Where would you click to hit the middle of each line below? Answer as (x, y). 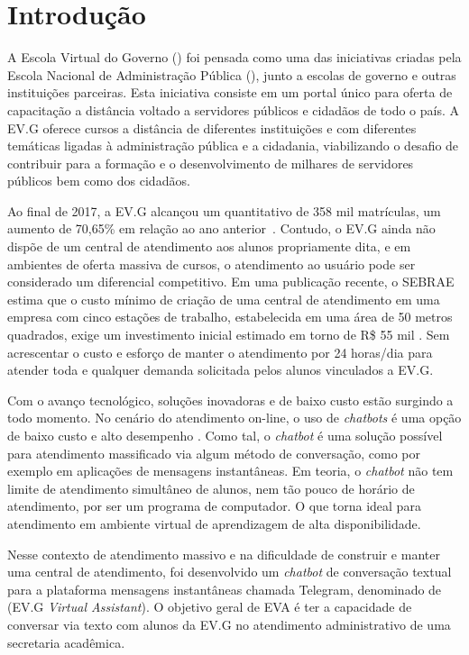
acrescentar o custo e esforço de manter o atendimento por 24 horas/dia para (220, 352)
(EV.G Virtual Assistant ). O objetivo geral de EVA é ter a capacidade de (210, 607)
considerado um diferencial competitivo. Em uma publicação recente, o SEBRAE (231, 282)
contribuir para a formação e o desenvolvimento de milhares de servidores (211, 163)
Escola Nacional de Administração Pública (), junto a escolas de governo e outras (232, 74)
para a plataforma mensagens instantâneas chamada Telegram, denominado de (225, 589)
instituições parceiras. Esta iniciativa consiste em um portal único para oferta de (230, 92)
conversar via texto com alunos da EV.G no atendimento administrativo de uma (229, 624)
